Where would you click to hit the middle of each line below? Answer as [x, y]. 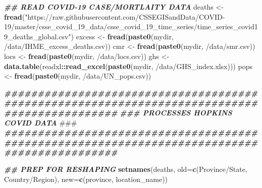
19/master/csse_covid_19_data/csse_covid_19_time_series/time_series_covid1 [131, 26]
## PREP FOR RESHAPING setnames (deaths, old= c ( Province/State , [126, 169]
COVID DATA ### [41, 122]
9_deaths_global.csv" [38, 36]
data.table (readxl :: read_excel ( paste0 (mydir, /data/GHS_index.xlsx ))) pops [128, 66]
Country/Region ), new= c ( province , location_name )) [86, 179]
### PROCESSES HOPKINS [176, 112]
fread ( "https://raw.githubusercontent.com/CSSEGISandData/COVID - [115, 16]
